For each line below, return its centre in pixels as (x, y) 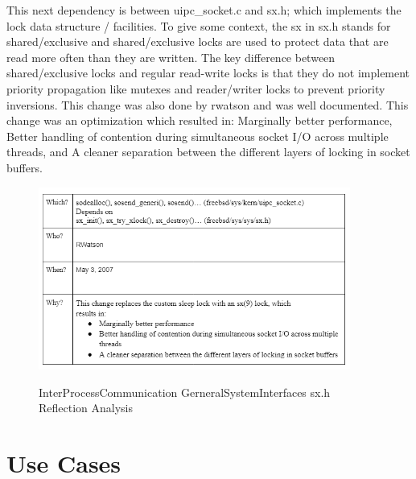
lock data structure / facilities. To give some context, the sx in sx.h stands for (199, 25)
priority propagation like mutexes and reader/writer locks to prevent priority (196, 88)
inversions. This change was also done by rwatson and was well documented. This (208, 104)
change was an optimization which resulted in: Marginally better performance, (200, 120)
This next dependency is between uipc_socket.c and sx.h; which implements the (204, 10)
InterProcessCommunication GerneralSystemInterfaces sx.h (185, 392)
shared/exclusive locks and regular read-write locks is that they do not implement (208, 73)
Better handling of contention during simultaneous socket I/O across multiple (198, 136)
